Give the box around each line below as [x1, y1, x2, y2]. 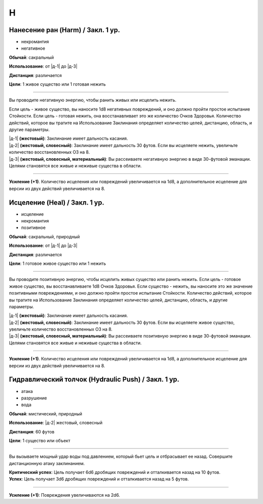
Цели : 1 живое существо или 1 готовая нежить [9, 81, 106, 87]
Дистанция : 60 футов [9, 429, 55, 434]
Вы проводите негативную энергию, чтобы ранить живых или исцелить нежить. [9, 97, 177, 103]
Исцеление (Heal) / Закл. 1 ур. [9, 198, 105, 206]
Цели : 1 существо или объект [9, 437, 71, 443]
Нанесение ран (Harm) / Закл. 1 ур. [9, 26, 120, 34]
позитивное [21, 224, 46, 231]
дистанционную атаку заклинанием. [9, 460, 85, 466]
